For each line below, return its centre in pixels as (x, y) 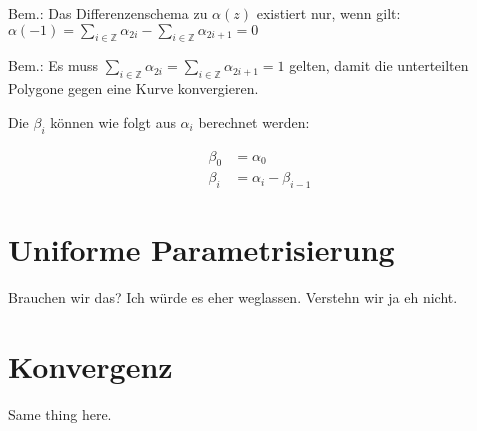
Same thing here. (60, 414)
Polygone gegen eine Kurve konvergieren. (133, 88)
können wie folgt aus (113, 121)
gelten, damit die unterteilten (379, 65)
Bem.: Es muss (53, 65)
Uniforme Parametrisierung (201, 249)
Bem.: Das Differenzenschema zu (108, 13)
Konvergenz (90, 366)
